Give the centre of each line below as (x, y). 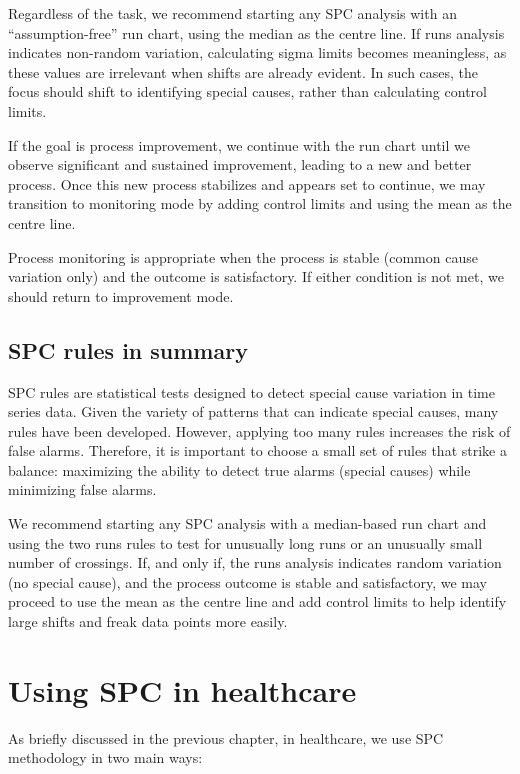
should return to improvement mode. (121, 295)
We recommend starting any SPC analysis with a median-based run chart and (247, 523)
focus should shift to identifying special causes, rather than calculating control (247, 91)
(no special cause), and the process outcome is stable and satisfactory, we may (247, 581)
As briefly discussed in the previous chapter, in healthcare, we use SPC (226, 737)
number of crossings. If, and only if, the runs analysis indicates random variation (255, 562)
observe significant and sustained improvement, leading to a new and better (240, 164)
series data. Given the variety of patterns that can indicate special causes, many (253, 411)
